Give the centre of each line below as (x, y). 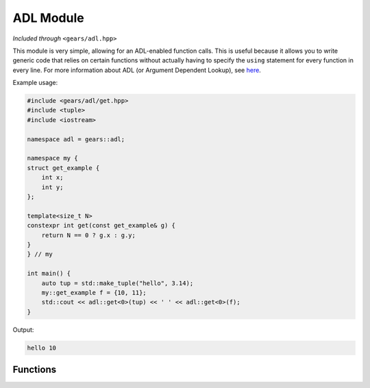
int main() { (49, 274)
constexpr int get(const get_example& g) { (101, 226)
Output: (23, 330)
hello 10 (42, 348)
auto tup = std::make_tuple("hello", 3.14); (118, 283)
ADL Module (49, 18)
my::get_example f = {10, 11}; (94, 292)
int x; (52, 178)
